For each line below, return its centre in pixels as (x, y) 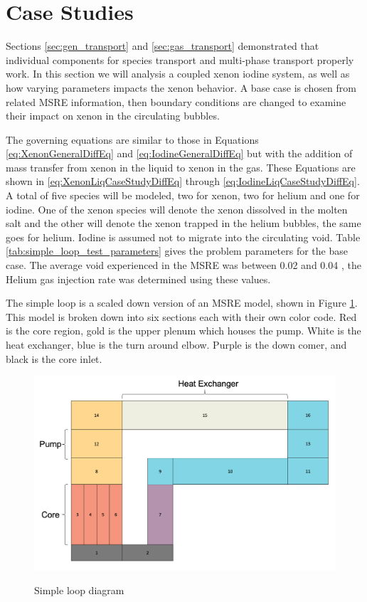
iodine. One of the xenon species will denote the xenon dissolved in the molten (177, 209)
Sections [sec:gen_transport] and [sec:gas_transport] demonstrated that (163, 46)
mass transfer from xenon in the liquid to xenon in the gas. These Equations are (181, 167)
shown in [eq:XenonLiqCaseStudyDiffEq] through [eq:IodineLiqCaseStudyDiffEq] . (183, 181)
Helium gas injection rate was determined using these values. (138, 279)
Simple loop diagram (79, 590)
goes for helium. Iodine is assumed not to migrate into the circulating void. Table (183, 237)
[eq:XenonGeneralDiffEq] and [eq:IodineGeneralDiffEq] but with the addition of (179, 153)
